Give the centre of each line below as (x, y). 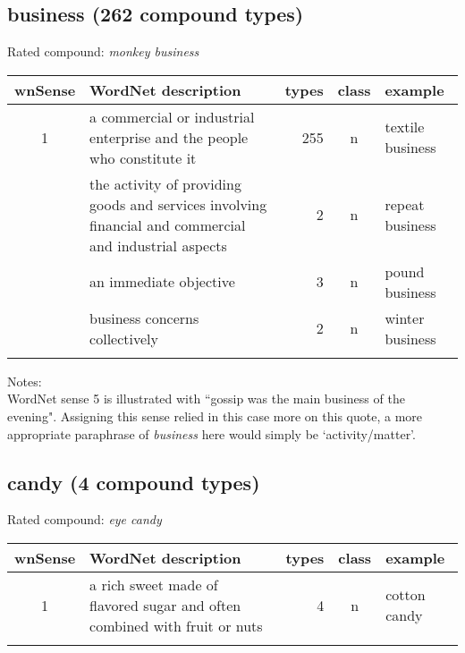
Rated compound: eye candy (85, 519)
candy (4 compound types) (134, 482)
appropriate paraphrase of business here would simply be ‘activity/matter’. (211, 433)
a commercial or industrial (172, 116)
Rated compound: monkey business (103, 51)
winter (405, 318)
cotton (406, 595)
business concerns (144, 318)
